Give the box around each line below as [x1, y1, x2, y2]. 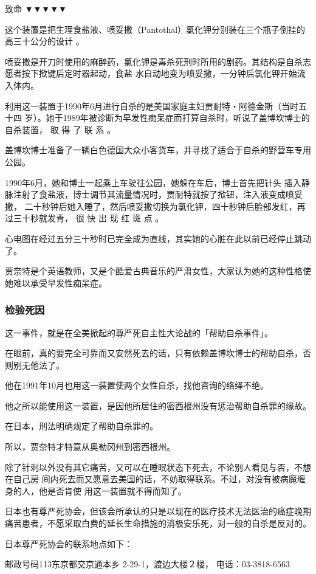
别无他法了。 [13, 358, 64, 371]
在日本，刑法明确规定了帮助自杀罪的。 [5, 420, 158, 432]
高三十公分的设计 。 [5, 35, 84, 47]
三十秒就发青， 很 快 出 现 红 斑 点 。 [13, 212, 164, 224]
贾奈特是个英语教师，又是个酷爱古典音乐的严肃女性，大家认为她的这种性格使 [5, 265, 311, 277]
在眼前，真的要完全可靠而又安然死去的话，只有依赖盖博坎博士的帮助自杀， [5, 347, 303, 359]
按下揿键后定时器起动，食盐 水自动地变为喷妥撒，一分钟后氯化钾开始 [21, 67, 297, 80]
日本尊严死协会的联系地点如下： [5, 537, 132, 550]
